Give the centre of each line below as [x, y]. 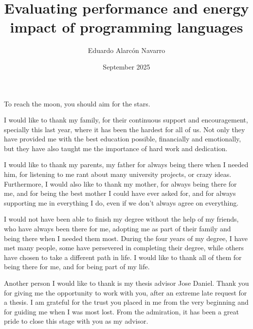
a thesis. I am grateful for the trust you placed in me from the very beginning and [126, 302]
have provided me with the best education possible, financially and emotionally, [123, 139]
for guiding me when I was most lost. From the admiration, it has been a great [121, 311]
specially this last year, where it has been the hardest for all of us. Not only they [125, 129]
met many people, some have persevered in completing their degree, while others [124, 248]
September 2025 [126, 66]
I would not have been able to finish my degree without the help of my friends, [121, 219]
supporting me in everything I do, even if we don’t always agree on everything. [121, 202]
